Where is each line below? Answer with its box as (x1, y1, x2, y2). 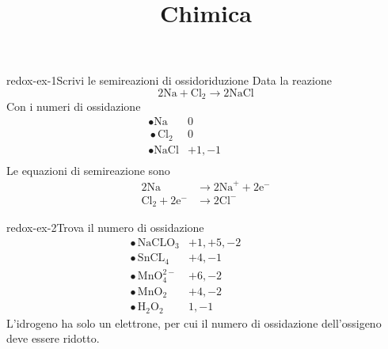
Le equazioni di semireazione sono (6, 161, 170, 178)
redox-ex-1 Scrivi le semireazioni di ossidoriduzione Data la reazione (6, 72, 332, 89)
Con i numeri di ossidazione (6, 98, 141, 115)
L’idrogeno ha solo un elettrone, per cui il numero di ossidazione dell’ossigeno (6, 314, 382, 331)
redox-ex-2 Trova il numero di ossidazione (6, 219, 204, 236)
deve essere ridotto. (6, 330, 100, 347)
